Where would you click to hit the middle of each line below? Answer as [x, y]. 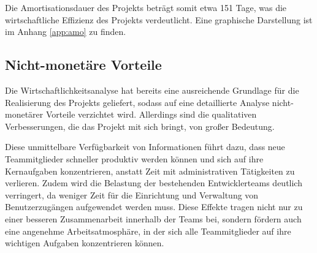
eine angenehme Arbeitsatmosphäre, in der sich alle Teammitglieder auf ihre [148, 231]
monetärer [24, 114]
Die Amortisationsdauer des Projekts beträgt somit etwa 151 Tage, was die [146, 7]
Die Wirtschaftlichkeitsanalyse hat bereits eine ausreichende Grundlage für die [152, 90]
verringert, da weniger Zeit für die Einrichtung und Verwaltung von [132, 194]
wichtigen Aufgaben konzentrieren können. [85, 243]
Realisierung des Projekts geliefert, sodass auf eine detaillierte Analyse [137, 102]
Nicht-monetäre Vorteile [83, 65]
